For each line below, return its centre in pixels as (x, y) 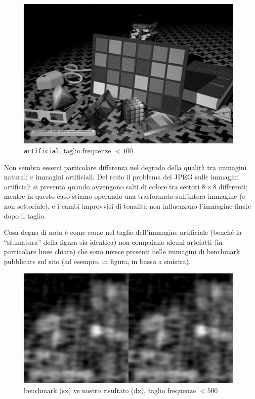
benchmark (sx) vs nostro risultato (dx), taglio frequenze (110, 390)
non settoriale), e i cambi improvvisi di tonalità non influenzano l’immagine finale (127, 206)
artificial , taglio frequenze (67, 150)
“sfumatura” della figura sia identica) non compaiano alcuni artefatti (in (113, 242)
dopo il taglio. (25, 215)
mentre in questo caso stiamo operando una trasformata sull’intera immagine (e (125, 196)
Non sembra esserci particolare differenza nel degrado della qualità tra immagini (125, 167)
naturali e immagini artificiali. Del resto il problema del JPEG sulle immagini (122, 177)
